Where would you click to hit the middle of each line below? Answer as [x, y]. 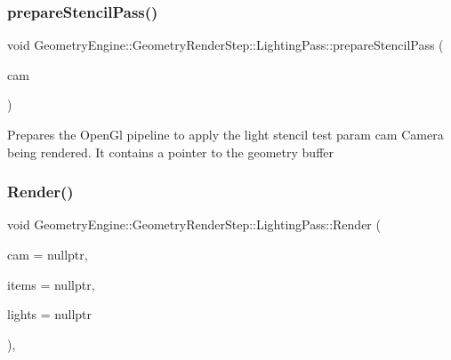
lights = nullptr [50, 314]
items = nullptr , [51, 284]
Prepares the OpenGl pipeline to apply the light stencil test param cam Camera [225, 134]
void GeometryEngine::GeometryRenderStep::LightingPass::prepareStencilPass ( [225, 45]
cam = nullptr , [48, 254]
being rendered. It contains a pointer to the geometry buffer [170, 152]
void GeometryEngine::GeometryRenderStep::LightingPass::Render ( [194, 224]
